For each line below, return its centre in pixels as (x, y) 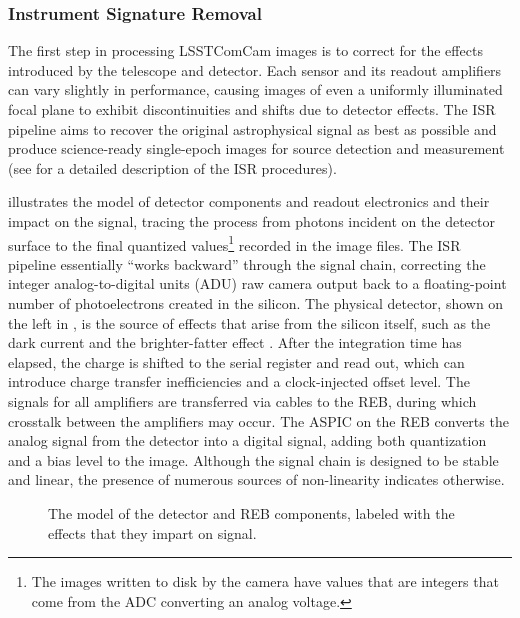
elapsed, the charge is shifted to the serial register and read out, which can (236, 361)
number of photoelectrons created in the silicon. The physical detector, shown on (256, 303)
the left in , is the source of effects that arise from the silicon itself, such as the (249, 322)
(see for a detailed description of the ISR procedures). (172, 167)
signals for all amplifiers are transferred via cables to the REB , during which (242, 400)
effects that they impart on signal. (152, 532)
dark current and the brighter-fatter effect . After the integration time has (235, 342)
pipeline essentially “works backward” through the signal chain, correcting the (247, 263)
